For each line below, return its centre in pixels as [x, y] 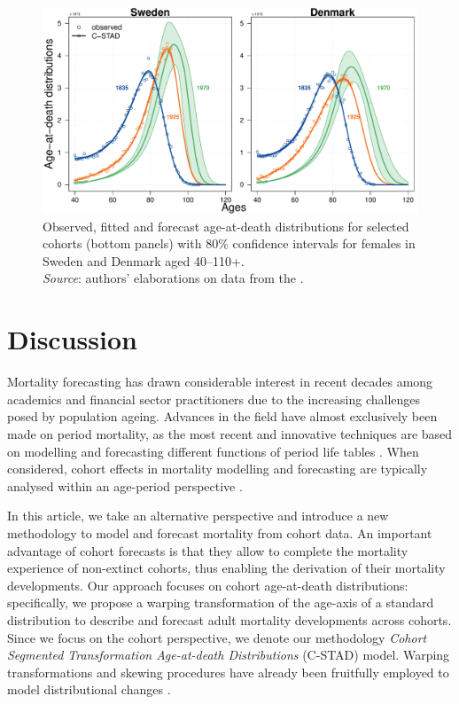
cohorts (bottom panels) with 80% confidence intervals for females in [229, 243]
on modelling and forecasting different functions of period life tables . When [213, 451]
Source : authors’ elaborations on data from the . [173, 278]
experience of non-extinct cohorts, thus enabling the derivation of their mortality [226, 568]
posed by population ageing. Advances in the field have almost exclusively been [222, 416]
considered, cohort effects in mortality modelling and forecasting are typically [218, 469]
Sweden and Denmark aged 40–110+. [144, 260]
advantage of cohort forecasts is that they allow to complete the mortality [208, 550]
